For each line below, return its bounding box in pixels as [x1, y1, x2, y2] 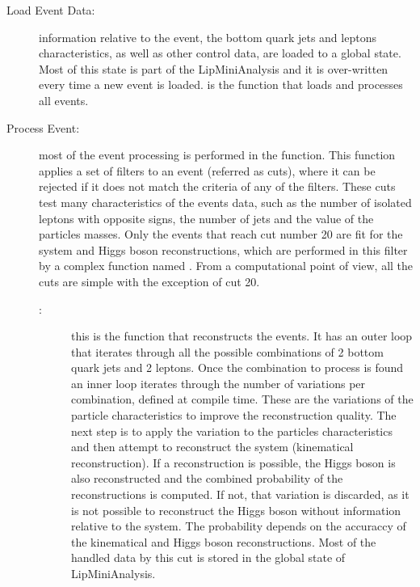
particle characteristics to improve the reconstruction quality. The [71, 407, 397, 424]
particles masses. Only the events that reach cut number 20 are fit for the [39, 226, 403, 243]
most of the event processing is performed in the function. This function [39, 146, 396, 163]
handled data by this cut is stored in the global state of [71, 549, 346, 566]
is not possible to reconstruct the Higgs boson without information [71, 501, 401, 518]
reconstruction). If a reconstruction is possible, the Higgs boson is [71, 454, 396, 471]
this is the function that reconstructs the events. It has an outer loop [71, 327, 413, 344]
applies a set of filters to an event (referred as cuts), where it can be [39, 162, 376, 179]
